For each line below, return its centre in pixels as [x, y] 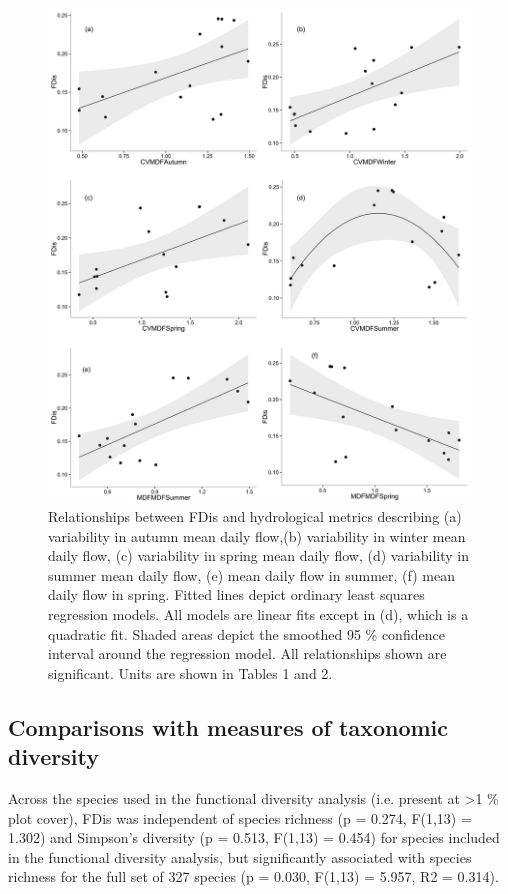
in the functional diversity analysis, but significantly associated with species [240, 856]
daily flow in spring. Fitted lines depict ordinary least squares [236, 594]
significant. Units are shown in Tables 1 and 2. [190, 672]
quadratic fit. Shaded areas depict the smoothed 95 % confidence [246, 633]
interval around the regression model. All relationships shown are [247, 653]
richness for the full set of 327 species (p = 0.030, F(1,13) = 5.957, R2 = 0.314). [253, 876]
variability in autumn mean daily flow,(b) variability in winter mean [257, 535]
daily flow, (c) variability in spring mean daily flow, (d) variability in [259, 555]
